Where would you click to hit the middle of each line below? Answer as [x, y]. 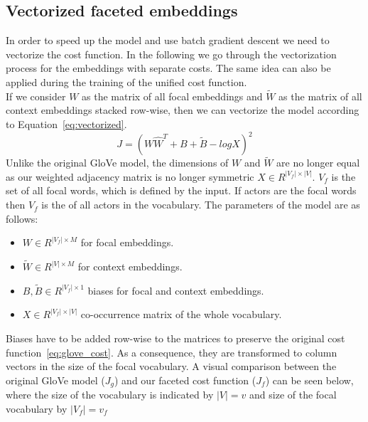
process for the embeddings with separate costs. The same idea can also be [168, 68]
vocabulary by [37, 408]
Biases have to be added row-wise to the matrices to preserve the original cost [175, 338]
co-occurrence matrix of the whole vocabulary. [181, 314]
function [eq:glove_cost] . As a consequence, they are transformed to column [172, 352]
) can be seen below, [309, 380]
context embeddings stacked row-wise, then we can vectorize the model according [183, 110]
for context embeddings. [130, 267]
